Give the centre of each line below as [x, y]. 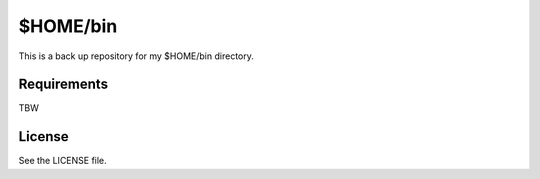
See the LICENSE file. [62, 161]
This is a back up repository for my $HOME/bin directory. [136, 56]
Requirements [63, 84]
